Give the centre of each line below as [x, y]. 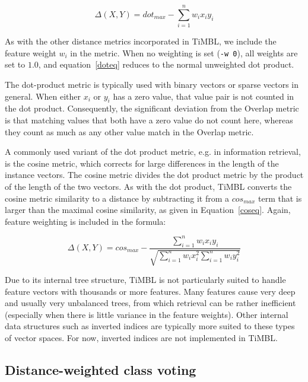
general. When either [43, 96]
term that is [280, 198]
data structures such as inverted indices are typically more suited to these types [150, 326]
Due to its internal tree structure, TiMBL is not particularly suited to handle [145, 280]
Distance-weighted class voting [101, 369]
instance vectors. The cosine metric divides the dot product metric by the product [154, 175]
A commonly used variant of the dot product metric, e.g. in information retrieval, [153, 152]
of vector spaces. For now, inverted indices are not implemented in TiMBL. [141, 337]
